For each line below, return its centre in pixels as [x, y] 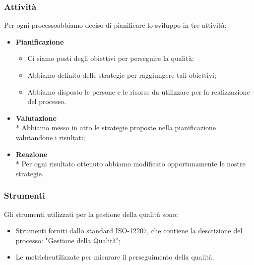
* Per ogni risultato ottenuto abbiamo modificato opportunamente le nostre [130, 164]
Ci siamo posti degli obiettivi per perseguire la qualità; [111, 58]
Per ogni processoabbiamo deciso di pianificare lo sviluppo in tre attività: [115, 25]
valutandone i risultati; [50, 137]
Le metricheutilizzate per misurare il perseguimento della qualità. [115, 257]
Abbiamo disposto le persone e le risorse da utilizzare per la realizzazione [139, 91]
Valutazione [36, 118]
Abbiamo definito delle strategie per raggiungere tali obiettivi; [122, 75]
